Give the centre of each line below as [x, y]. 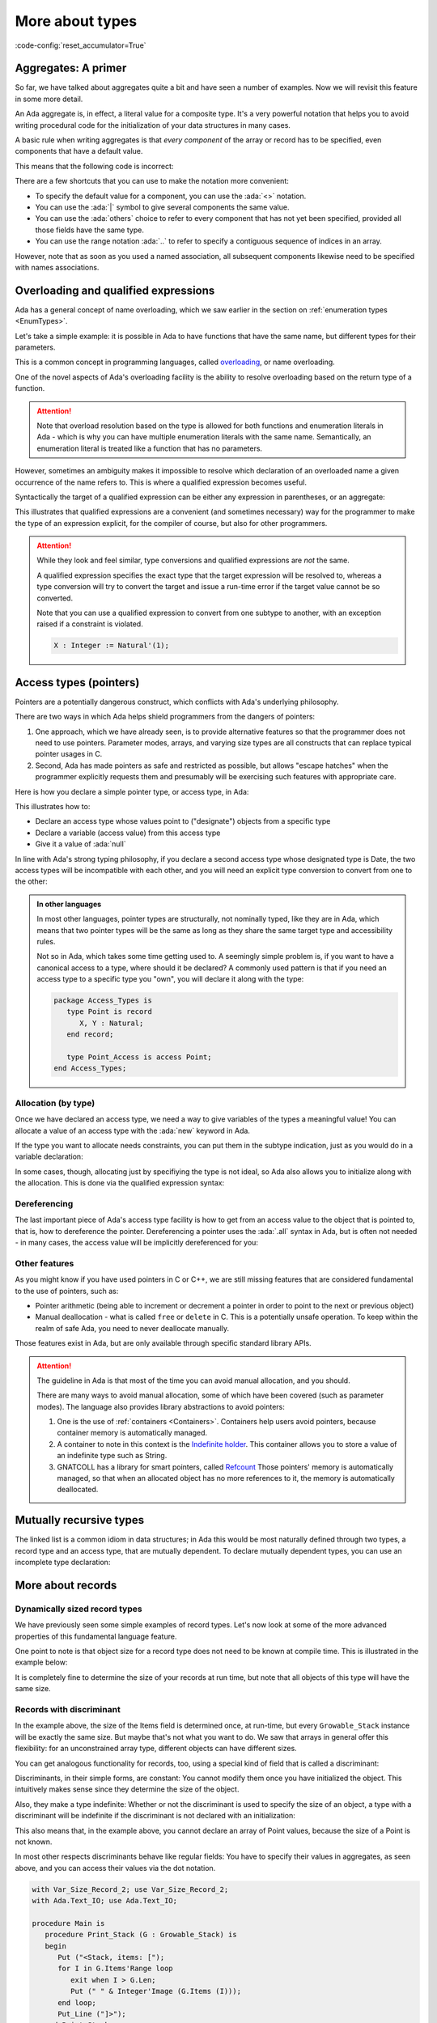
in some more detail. [49, 99]
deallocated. [78, 1490]
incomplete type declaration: [63, 1563]
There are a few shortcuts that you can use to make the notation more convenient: [152, 181]
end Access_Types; [90, 1069]
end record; [90, 1035]
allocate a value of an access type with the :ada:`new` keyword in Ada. [133, 1130]
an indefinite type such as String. [112, 1456]
